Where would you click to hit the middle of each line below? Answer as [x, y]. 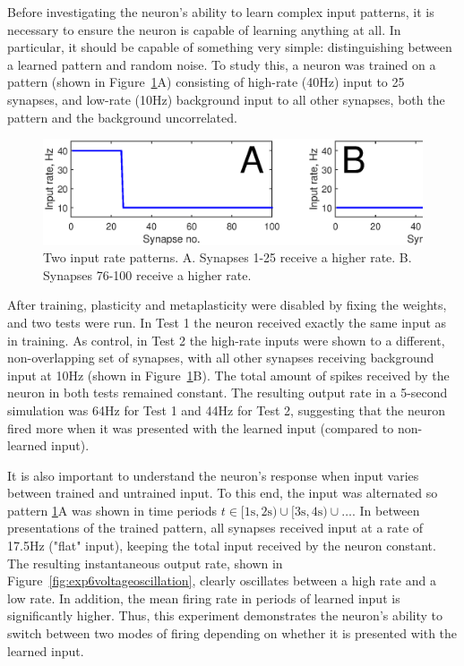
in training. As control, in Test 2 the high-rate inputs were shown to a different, [226, 340]
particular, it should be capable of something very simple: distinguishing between [230, 47]
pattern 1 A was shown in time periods [112, 510]
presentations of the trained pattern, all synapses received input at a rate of [215, 528]
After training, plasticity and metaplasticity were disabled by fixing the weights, [227, 305]
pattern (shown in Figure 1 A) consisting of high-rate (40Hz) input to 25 [206, 82]
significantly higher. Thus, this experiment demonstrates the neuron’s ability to [225, 615]
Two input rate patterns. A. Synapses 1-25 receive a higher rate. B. [228, 257]
